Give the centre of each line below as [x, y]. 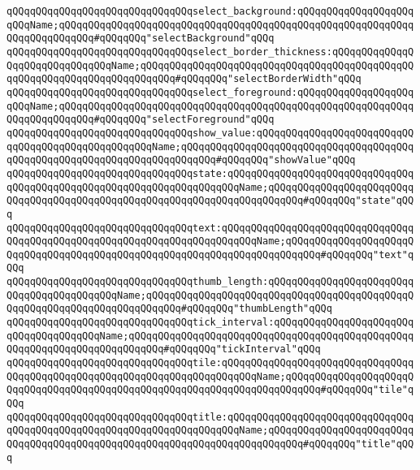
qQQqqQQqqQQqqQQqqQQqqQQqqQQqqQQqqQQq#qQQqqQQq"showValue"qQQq [181, 160]
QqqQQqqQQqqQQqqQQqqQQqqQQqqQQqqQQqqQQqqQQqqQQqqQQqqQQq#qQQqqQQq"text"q [210, 254]
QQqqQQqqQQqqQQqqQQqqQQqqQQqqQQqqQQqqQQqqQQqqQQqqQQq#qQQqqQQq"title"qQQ [210, 444]
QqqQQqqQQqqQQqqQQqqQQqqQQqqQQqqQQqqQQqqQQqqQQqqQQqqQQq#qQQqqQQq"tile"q [210, 390]
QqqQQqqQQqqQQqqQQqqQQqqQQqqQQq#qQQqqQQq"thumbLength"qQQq [169, 309]
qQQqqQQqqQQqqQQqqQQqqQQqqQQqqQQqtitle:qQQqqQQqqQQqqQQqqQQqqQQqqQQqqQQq [210, 417]
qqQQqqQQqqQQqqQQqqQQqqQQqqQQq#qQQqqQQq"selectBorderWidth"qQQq [184, 79]
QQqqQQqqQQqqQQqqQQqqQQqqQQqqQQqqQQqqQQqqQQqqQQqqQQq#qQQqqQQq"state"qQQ [210, 201]
